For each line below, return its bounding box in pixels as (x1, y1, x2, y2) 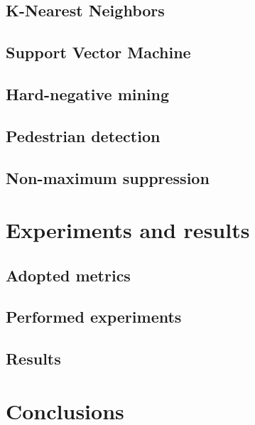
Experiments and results (6, 215, 250, 244)
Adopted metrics (6, 264, 131, 286)
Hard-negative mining (6, 82, 170, 104)
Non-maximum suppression (6, 166, 210, 188)
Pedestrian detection (6, 124, 161, 146)
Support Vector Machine (6, 41, 191, 63)
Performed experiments (6, 306, 182, 328)
